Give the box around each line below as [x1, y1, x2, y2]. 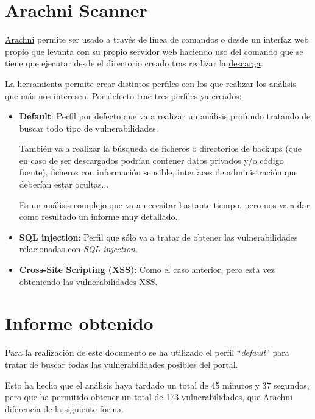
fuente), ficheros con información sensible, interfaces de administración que [19, 166, 298, 178]
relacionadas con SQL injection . [19, 242, 138, 255]
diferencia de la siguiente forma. [5, 402, 124, 415]
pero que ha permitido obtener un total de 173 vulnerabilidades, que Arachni [5, 390, 293, 403]
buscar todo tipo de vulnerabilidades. [19, 121, 158, 134]
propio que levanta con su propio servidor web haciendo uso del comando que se [5, 44, 303, 57]
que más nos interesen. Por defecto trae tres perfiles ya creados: [5, 89, 242, 102]
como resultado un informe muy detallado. [19, 210, 178, 223]
